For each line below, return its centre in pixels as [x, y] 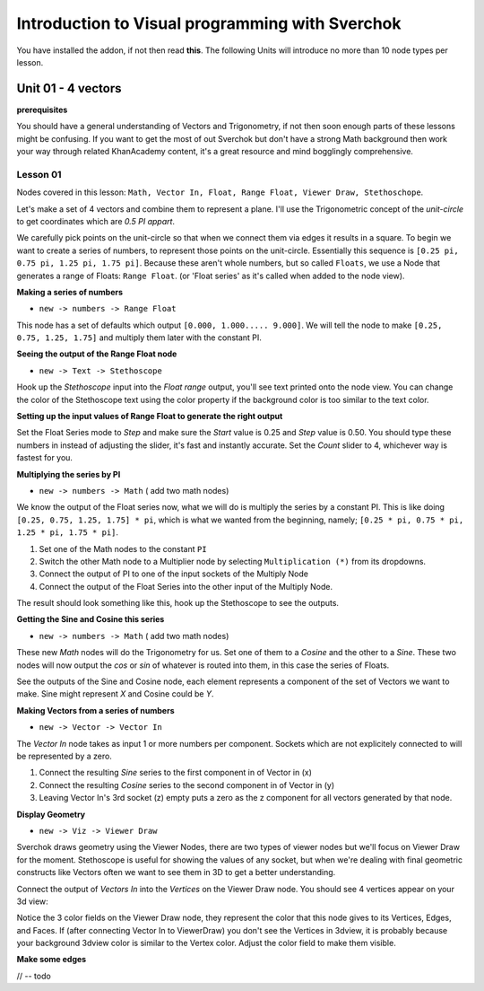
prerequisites [42, 110]
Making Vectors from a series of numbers [95, 710]
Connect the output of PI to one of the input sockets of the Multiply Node [174, 574]
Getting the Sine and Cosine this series [91, 619]
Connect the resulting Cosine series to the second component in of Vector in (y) [187, 785]
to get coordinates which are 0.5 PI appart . [95, 221]
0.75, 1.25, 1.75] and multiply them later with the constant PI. [139, 338]
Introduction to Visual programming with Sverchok [209, 23]
